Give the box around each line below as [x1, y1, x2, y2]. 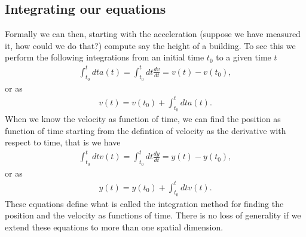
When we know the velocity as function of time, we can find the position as [5, 113, 281, 125]
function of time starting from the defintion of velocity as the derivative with [5, 124, 286, 136]
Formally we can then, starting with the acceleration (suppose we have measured [5, 28, 301, 40]
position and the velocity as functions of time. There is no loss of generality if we [5, 209, 301, 221]
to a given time [216, 51, 271, 63]
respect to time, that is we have [5, 136, 121, 148]
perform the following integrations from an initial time [5, 51, 204, 63]
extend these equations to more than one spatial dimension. [5, 221, 224, 233]
